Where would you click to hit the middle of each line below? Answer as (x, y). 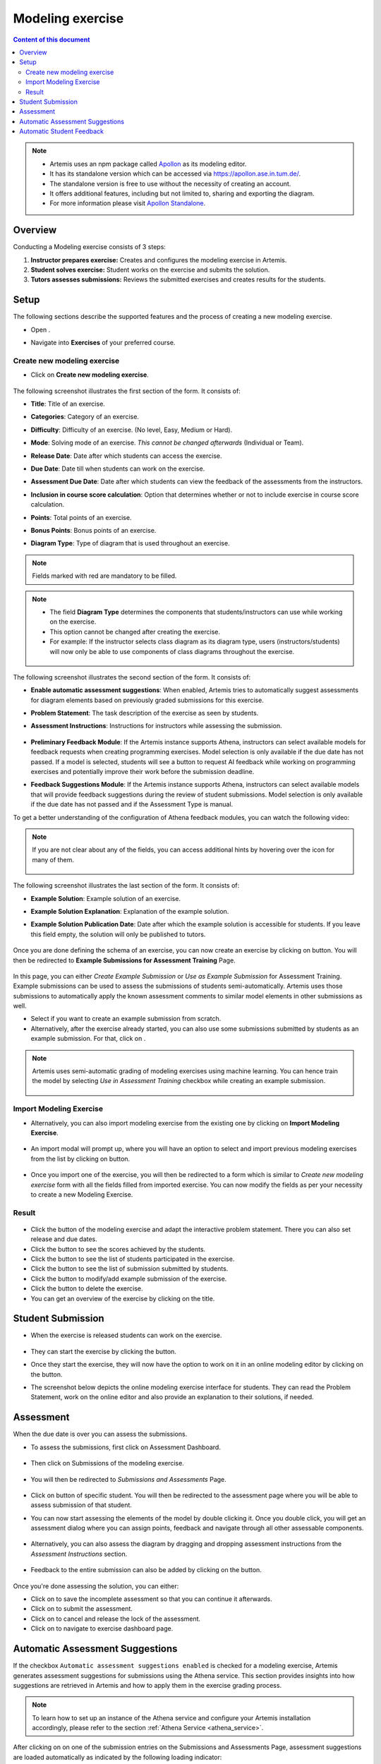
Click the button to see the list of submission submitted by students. (129, 1269)
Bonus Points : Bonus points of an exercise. (93, 530)
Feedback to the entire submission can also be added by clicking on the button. (146, 1570)
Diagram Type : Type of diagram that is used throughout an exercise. (130, 543)
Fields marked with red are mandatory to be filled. (104, 576)
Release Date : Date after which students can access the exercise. (126, 456)
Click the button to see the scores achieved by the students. (118, 1249)
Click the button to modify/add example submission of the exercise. (129, 1279)
